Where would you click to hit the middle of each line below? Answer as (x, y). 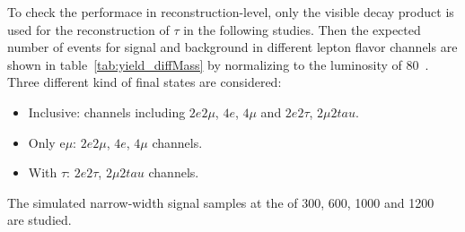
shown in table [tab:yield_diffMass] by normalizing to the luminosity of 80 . (218, 64)
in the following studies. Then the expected (302, 29)
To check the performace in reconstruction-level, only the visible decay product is (231, 12)
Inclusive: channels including (107, 112)
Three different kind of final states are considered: (145, 82)
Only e (47, 142)
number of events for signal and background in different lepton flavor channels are (232, 47)
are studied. (39, 220)
